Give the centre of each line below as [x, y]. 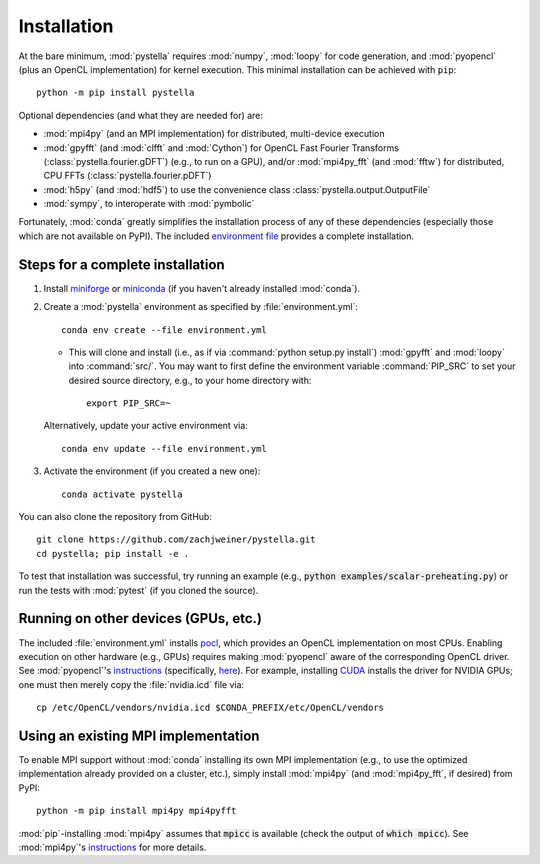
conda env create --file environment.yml [164, 329]
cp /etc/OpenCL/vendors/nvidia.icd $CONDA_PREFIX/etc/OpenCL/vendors [210, 708]
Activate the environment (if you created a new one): [152, 471]
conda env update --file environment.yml [164, 448]
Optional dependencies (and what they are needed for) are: [141, 115]
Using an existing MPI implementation [139, 735]
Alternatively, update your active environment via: [146, 426]
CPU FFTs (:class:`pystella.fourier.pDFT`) [127, 176]
